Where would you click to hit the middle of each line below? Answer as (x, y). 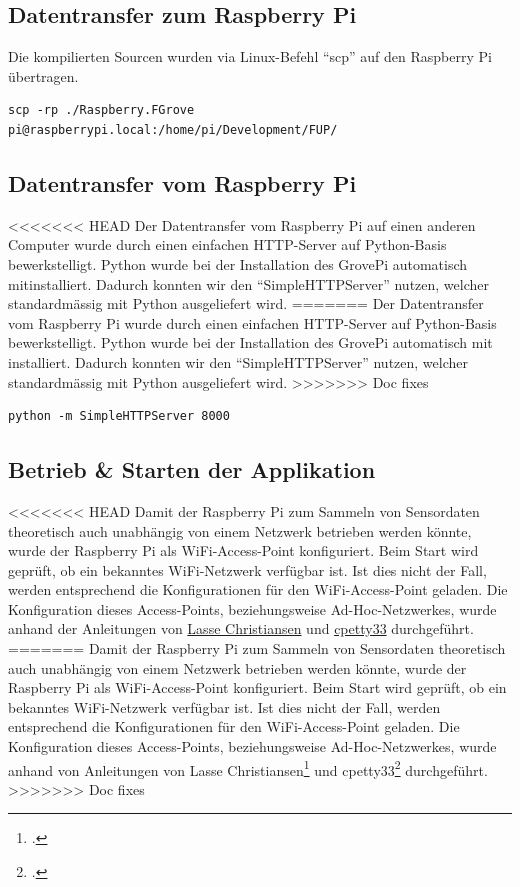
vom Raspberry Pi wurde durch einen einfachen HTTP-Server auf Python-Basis (252, 322)
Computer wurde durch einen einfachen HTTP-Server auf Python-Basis (227, 244)
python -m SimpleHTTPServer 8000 (119, 416)
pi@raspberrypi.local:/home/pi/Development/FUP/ (173, 129)
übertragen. (43, 75)
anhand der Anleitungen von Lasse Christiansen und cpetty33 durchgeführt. (241, 628)
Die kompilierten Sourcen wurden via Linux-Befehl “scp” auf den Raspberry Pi (250, 56)
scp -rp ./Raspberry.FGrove (101, 110)
